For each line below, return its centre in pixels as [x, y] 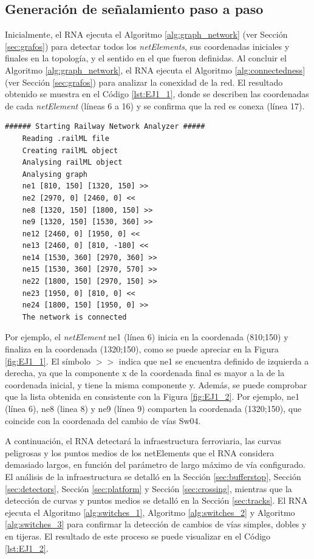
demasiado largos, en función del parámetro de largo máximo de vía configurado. [155, 465]
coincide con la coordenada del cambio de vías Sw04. [103, 420]
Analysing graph [55, 174]
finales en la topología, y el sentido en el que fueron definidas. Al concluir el [146, 58]
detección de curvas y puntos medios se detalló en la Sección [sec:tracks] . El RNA [156, 500]
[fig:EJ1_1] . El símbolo [48, 361]
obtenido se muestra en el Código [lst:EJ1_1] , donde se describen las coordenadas [157, 94]
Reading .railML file [66, 138]
